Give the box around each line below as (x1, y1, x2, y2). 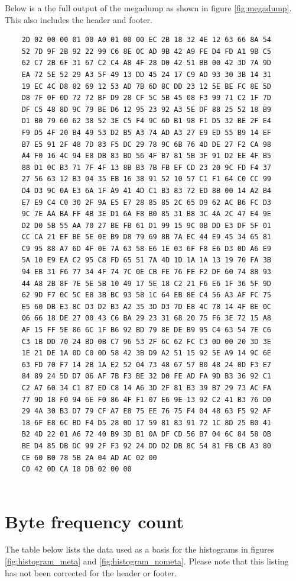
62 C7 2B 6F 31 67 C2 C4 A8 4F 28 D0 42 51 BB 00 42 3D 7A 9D (21, 59, 272, 68)
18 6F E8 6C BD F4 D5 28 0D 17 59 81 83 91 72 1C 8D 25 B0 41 (21, 418, 272, 427)
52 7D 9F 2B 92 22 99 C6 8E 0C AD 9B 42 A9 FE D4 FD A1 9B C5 (21, 47, 272, 56)
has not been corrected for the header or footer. (5, 566, 177, 579)
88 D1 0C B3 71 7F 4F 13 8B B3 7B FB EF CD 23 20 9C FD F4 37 (21, 163, 272, 172)
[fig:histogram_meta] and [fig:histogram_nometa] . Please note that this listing (5, 555, 289, 567)
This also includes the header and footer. (5, 13, 152, 25)
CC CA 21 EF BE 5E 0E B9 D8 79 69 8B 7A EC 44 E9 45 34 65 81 (21, 233, 272, 242)
